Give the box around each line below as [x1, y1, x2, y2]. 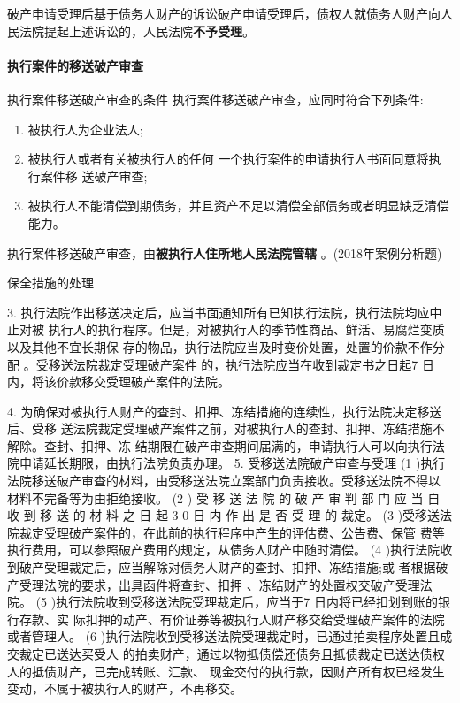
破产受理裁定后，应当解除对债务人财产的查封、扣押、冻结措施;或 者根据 [19, 558, 436, 577]
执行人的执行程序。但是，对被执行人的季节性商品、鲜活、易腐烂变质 [48, 320, 445, 339]
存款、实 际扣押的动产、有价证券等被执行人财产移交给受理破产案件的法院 [19, 609, 445, 628]
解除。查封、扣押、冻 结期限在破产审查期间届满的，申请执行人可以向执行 [7, 436, 433, 455]
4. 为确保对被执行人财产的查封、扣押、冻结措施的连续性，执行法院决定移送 [7, 401, 442, 420]
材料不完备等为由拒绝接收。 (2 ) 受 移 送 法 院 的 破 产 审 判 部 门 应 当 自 [7, 488, 441, 507]
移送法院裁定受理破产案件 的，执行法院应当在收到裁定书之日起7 [48, 355, 418, 373]
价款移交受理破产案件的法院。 [56, 372, 230, 391]
